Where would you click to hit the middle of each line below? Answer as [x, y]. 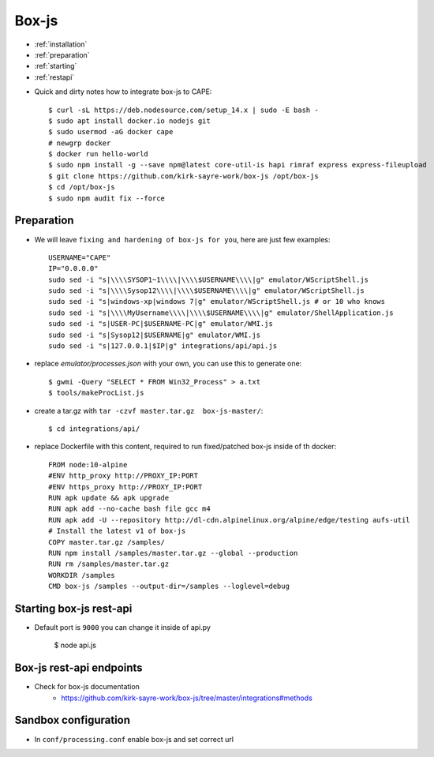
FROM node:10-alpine [88, 465]
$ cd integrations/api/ [94, 429]
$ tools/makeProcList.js [96, 393]
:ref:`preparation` [62, 54]
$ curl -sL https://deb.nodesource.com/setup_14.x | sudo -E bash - [183, 110]
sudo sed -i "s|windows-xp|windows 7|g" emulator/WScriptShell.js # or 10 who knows [217, 302]
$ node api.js [75, 645]
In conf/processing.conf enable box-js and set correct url [134, 739]
